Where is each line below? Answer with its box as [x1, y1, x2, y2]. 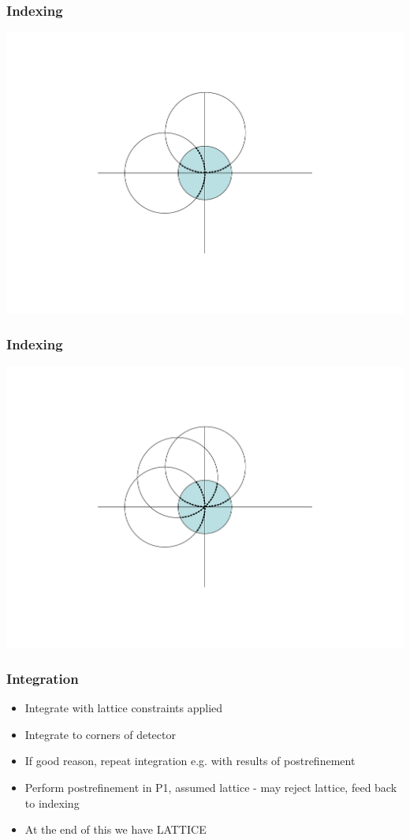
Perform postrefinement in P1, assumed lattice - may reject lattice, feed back [24, 779, 397, 795]
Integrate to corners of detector [24, 726, 176, 742]
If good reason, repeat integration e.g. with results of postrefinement [24, 752, 356, 769]
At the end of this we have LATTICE [24, 821, 207, 838]
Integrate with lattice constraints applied [24, 700, 223, 716]
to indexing [24, 794, 80, 811]
